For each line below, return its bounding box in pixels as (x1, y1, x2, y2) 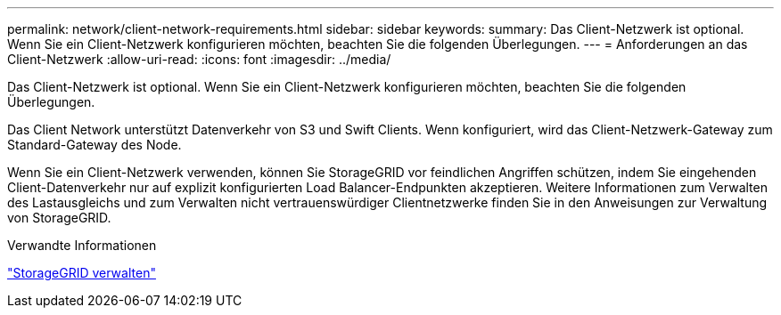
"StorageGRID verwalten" (7, 265, 156, 280)
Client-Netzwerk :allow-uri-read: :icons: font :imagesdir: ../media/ (7, 52, 391, 67)
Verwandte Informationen (7, 238, 157, 253)
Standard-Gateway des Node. (7, 137, 182, 152)
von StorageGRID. (7, 210, 111, 225)
